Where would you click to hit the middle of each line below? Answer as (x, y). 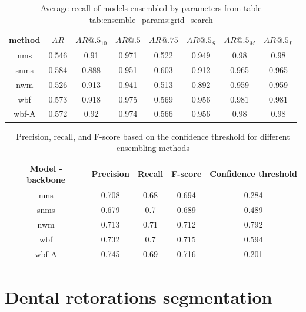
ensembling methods (153, 148)
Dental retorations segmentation (139, 296)
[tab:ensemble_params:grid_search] (151, 19)
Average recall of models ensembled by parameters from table (151, 8)
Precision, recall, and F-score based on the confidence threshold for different (153, 136)
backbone (46, 180)
